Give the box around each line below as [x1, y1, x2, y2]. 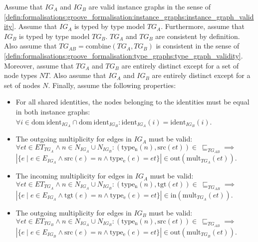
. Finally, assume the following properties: [48, 79, 176, 90]
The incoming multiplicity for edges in [15, 170, 133, 181]
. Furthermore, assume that [161, 21, 245, 31]
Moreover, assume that [4, 60, 74, 70]
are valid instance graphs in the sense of [88, 1, 211, 11]
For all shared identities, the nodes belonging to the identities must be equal [15, 96, 250, 107]
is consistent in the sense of [156, 40, 240, 51]
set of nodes [4, 79, 40, 90]
